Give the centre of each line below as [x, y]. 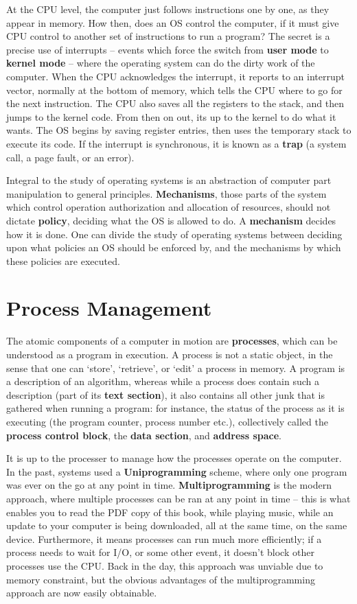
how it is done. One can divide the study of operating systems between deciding [174, 234]
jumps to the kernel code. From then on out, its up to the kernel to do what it [171, 116]
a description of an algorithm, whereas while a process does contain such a [163, 381]
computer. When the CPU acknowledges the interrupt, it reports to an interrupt [175, 76]
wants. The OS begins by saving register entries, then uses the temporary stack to [179, 130]
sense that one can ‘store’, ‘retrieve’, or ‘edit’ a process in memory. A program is [176, 368]
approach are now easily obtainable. [82, 593]
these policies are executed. [63, 260]
